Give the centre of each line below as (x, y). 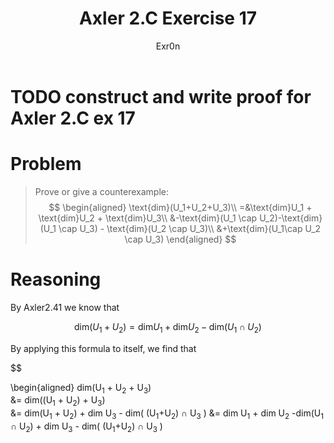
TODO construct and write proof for (161, 96)
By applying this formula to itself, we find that (103, 348)
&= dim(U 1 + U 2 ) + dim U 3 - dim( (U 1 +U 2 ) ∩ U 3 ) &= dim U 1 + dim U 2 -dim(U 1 (167, 414)
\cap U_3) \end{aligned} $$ (180, 239)
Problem (46, 164)
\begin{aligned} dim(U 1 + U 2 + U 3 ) (81, 388)
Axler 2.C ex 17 (73, 118)
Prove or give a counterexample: (102, 191)
